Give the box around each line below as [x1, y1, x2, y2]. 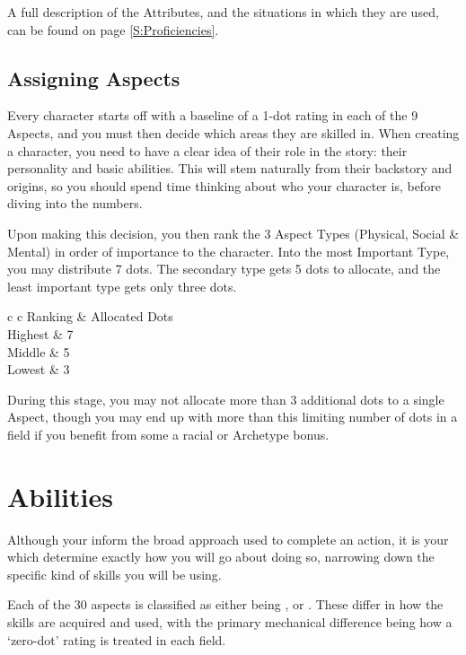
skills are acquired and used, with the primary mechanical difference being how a [7, 612, 453, 631]
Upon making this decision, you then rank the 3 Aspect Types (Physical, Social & [7, 223, 460, 242]
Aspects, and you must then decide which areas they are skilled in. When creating [7, 123, 460, 142]
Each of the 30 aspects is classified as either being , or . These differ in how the [7, 595, 444, 614]
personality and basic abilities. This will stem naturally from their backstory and [7, 159, 453, 178]
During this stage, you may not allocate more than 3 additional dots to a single [7, 389, 444, 408]
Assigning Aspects [7, 64, 180, 92]
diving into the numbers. [7, 194, 143, 213]
